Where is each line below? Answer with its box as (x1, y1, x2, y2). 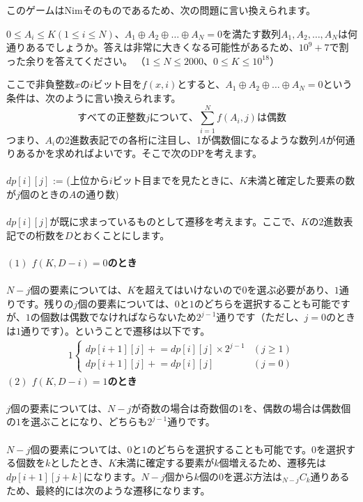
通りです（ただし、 (216, 310, 304, 324)
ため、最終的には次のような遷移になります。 (6, 483, 210, 498)
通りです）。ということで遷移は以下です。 (21, 324, 210, 337)
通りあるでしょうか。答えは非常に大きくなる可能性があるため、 (6, 40, 299, 54)
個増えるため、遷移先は (219, 455, 327, 470)
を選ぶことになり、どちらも (21, 414, 148, 429)
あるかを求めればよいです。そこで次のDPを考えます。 (15, 146, 263, 160)
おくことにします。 (82, 227, 170, 242)
